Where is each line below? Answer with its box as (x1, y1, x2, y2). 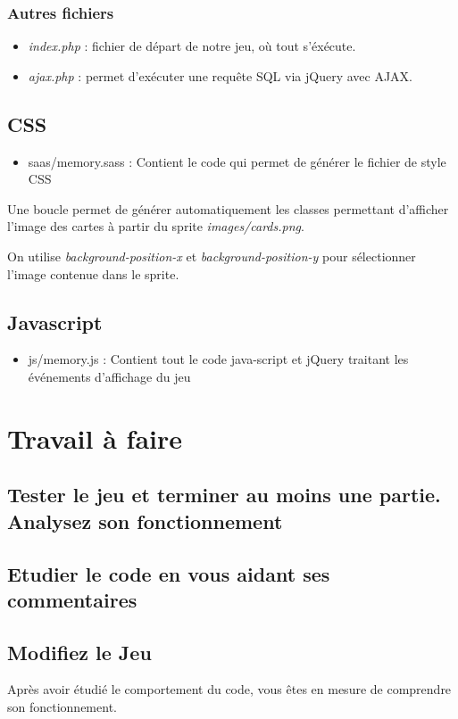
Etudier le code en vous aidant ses (7, 559, 330, 587)
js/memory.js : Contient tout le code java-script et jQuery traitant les (28, 350, 409, 368)
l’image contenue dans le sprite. (7, 264, 179, 283)
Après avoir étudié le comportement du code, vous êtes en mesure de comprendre (7, 680, 452, 698)
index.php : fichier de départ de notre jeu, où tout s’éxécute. (28, 37, 356, 55)
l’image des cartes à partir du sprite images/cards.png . (7, 217, 304, 236)
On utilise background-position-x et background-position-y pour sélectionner (7, 246, 416, 265)
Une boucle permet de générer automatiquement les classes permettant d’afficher (7, 199, 449, 218)
